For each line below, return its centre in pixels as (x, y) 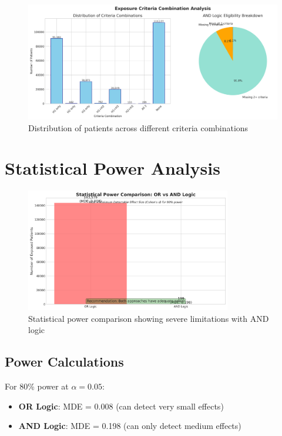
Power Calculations (64, 362)
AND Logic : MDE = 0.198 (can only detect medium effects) (130, 426)
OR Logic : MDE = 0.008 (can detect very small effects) (121, 406)
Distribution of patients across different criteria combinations (138, 127)
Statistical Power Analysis (113, 168)
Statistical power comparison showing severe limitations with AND (149, 318)
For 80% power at (37, 386)
